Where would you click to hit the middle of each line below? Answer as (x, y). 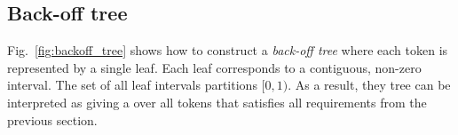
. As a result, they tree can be (369, 85)
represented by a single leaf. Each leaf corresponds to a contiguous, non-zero (214, 67)
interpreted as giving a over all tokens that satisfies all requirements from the (217, 102)
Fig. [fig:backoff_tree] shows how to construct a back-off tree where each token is (228, 50)
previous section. (52, 119)
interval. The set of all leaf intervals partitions (132, 85)
